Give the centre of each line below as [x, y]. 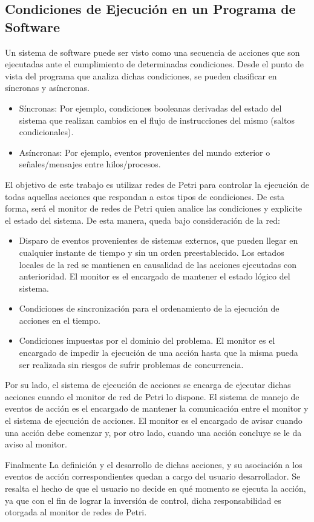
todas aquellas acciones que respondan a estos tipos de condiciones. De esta [145, 196]
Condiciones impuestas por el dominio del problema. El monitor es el [147, 340]
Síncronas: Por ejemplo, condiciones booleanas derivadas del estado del [150, 108]
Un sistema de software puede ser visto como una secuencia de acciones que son [152, 52]
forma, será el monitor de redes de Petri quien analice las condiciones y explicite [154, 208]
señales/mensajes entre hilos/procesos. [90, 164]
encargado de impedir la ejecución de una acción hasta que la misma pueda [159, 353]
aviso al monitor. [36, 444]
